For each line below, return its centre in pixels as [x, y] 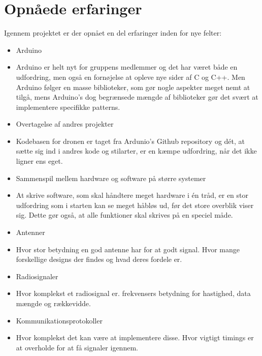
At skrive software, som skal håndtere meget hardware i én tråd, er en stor [132, 195]
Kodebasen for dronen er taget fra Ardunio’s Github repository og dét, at [130, 141]
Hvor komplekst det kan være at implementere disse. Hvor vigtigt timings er [135, 337]
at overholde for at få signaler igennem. [77, 347]
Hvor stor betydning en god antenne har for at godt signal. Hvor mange [128, 249]
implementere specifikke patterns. [68, 107]
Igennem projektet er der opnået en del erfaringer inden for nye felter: [113, 33]
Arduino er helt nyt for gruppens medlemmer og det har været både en [127, 67]
